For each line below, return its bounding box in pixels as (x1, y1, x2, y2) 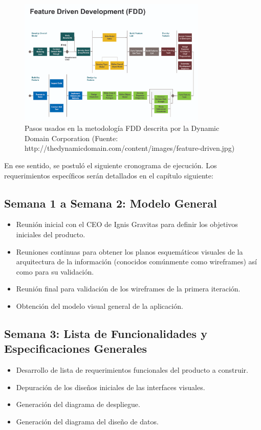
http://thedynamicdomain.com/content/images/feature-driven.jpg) (25, 143, 235, 153)
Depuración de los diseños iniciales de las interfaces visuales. (16, 381, 205, 392)
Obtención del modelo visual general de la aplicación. (16, 300, 183, 311)
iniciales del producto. (16, 229, 85, 239)
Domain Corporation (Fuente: (25, 132, 118, 143)
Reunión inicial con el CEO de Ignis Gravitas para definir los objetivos (16, 219, 238, 230)
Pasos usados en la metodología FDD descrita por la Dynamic (25, 123, 220, 133)
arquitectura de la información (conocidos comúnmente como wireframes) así (16, 256, 257, 267)
